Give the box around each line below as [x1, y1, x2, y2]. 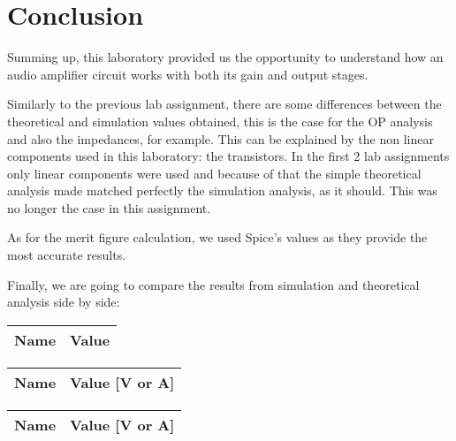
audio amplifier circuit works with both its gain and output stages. [7, 65, 369, 83]
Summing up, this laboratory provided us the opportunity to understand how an [7, 48, 444, 66]
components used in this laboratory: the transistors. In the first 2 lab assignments [7, 147, 450, 165]
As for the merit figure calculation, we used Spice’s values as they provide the [7, 228, 428, 247]
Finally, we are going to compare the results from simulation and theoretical [7, 275, 420, 293]
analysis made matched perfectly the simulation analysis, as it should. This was [7, 181, 437, 200]
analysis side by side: [7, 293, 120, 311]
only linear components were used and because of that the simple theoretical [7, 163, 422, 182]
